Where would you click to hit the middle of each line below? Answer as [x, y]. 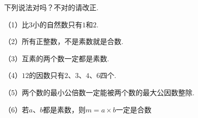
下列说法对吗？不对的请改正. [51, 7]
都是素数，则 [64, 109]
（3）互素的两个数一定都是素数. [57, 58]
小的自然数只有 [57, 24]
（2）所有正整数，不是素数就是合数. [64, 41]
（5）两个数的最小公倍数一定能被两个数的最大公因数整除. [99, 92]
